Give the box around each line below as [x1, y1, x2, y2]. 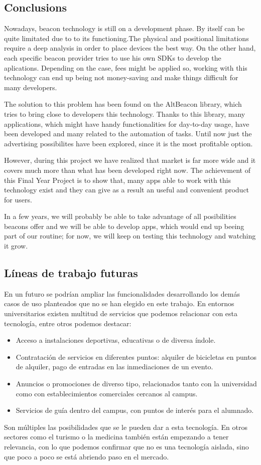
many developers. [4, 82, 57, 92]
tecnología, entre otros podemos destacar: [4, 318, 132, 328]
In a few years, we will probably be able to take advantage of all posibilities [4, 211, 236, 221]
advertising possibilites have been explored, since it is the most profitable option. [4, 138, 253, 148]
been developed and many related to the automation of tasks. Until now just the [4, 128, 252, 139]
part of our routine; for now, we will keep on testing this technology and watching [4, 230, 256, 241]
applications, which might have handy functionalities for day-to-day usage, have [4, 118, 249, 129]
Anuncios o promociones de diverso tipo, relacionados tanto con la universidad [16, 378, 257, 389]
